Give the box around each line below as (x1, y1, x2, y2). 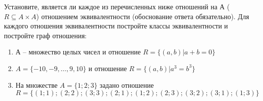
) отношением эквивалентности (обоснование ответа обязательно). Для (36, 11, 249, 21)
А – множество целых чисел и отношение (15, 47, 141, 57)
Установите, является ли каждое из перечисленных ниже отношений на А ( (4, 1, 230, 11)
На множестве (15, 79, 58, 90)
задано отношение (99, 79, 154, 90)
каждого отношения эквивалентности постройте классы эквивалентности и (4, 21, 228, 31)
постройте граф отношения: (4, 30, 87, 40)
